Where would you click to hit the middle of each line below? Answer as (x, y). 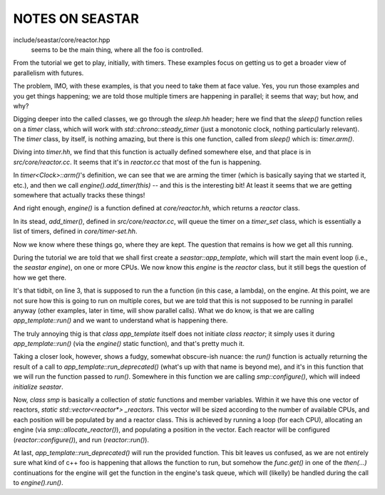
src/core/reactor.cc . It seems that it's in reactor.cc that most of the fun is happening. (137, 162)
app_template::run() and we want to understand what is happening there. (120, 320)
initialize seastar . (38, 387)
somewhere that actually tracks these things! (79, 195)
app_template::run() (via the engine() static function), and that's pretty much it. (129, 344)
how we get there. (40, 277)
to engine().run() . (38, 483)
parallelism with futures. (48, 73)
